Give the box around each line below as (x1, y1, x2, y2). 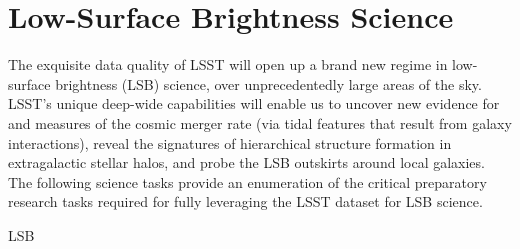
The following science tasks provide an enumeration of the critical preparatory (8, 171, 487, 192)
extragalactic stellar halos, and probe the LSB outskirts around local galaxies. (8, 152, 485, 173)
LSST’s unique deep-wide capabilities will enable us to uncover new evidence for (8, 93, 500, 114)
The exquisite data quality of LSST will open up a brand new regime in (8, 54, 448, 75)
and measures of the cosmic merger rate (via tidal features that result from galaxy (8, 112, 512, 133)
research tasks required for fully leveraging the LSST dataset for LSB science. (8, 191, 483, 212)
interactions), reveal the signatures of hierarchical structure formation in (8, 132, 452, 153)
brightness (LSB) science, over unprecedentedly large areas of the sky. (55, 73, 482, 94)
